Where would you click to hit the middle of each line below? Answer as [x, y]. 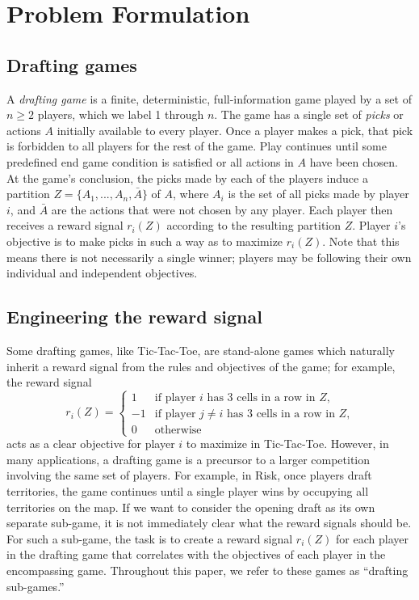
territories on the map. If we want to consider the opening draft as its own [191, 507]
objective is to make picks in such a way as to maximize [145, 241]
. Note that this [361, 241]
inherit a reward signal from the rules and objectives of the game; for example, [201, 366]
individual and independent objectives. [102, 273]
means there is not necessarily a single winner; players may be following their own [209, 257]
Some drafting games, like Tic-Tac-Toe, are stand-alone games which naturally [201, 350]
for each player [372, 538]
